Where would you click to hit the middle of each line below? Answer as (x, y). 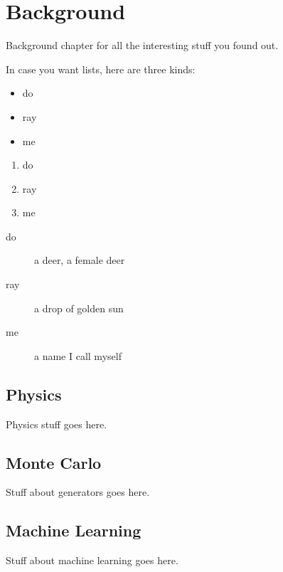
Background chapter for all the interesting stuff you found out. (142, 45)
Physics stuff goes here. (57, 424)
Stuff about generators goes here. (78, 492)
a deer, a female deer (80, 260)
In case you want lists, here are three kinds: (101, 69)
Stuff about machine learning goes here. (92, 560)
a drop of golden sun (79, 308)
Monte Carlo (54, 462)
